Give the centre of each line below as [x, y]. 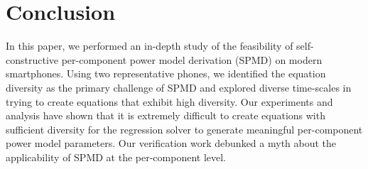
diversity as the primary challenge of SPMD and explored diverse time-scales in [179, 87]
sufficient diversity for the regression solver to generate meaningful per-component [184, 129]
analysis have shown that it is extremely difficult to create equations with [166, 115]
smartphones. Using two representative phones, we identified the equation [166, 73]
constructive [32, 59]
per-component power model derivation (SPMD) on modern [192, 59]
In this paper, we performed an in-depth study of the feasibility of [150, 46]
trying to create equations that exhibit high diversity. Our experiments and [169, 101]
